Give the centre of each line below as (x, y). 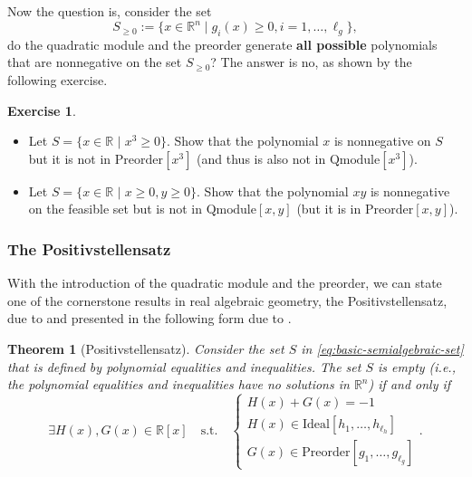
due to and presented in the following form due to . (149, 318)
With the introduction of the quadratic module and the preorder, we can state (225, 283)
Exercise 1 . (42, 110)
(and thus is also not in (261, 158)
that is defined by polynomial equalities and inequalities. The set (184, 366)
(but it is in (329, 209)
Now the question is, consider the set (110, 11)
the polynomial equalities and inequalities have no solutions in (178, 384)
